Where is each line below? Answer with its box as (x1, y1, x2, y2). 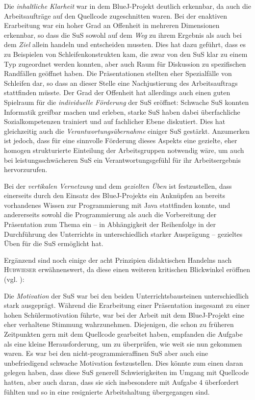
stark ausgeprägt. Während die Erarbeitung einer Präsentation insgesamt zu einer (4, 300, 250, 310)
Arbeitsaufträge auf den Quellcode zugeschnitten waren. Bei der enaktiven (4, 10, 228, 21)
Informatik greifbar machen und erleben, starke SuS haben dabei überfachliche (4, 106, 240, 117)
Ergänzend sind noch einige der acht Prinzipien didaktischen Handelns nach (4, 254, 232, 265)
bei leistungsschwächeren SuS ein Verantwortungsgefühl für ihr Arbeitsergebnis (4, 154, 241, 165)
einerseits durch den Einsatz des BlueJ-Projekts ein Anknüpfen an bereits (4, 190, 225, 200)
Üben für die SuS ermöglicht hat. (4, 238, 103, 249)
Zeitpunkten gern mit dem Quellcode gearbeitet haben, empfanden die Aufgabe (4, 329, 243, 339)
